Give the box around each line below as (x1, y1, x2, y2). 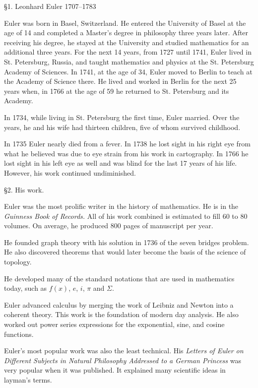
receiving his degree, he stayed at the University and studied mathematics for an (4, 37, 249, 47)
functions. (4, 328, 34, 339)
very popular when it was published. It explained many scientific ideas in (4, 365, 226, 375)
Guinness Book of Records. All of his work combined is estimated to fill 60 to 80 (4, 210, 248, 221)
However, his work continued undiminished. (4, 167, 136, 178)
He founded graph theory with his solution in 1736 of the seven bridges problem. (4, 237, 249, 247)
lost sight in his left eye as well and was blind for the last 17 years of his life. (4, 158, 237, 168)
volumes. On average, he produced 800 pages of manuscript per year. (4, 220, 213, 231)
